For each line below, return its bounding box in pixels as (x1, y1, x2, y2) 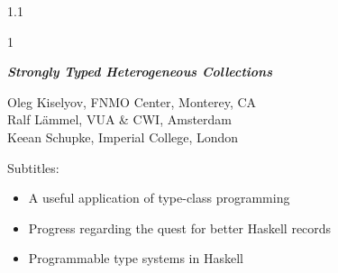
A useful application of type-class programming (28, 188, 290, 207)
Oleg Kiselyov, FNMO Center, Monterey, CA (7, 92, 257, 111)
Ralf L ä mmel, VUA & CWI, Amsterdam (7, 110, 232, 129)
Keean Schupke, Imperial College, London (7, 127, 239, 146)
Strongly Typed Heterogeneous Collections (7, 62, 272, 81)
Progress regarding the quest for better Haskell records (28, 218, 332, 237)
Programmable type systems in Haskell (28, 249, 243, 268)
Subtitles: (7, 158, 59, 177)
